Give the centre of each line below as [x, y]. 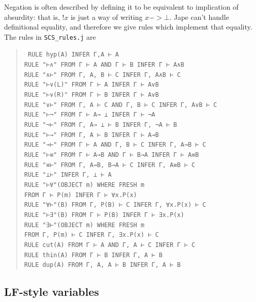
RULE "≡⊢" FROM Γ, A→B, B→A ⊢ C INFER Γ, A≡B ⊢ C [110, 165]
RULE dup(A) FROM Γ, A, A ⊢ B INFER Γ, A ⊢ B [102, 265]
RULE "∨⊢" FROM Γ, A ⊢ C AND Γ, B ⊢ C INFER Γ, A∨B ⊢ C [121, 105]
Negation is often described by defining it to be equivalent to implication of [121, 7]
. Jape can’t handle [199, 17]
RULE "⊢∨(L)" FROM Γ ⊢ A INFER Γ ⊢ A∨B [91, 85]
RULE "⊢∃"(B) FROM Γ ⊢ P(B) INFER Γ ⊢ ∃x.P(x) [104, 215]
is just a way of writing [107, 17]
